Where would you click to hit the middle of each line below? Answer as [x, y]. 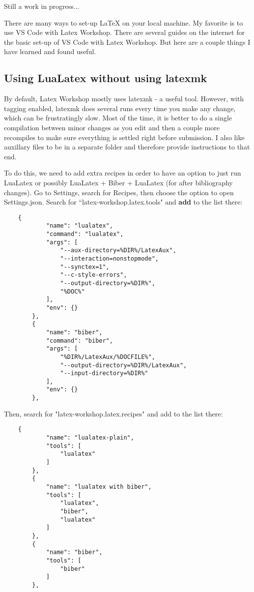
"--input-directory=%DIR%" [104, 373]
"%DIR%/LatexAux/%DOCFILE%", [108, 357]
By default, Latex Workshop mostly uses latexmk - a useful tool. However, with [124, 99]
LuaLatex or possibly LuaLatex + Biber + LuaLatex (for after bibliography [118, 182]
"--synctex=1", [85, 267]
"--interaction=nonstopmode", [109, 258]
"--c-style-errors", [94, 275]
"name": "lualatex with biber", [99, 487]
